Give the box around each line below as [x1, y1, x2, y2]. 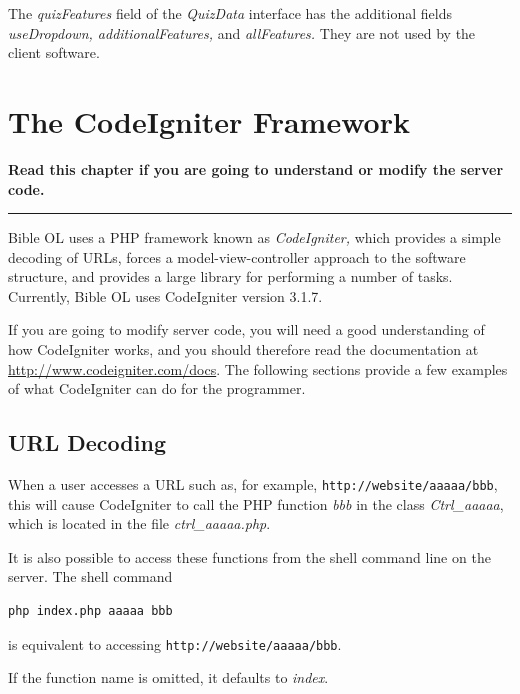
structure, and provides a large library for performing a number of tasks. [8, 266, 453, 287]
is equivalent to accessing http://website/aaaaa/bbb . [8, 633, 342, 654]
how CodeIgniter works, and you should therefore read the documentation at [8, 339, 479, 360]
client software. [8, 42, 100, 63]
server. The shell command [8, 566, 173, 587]
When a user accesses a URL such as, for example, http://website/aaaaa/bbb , [8, 474, 498, 495]
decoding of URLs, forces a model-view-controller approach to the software [8, 246, 466, 267]
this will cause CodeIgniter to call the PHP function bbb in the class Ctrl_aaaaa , [8, 493, 504, 514]
